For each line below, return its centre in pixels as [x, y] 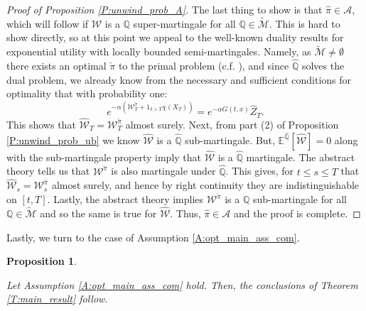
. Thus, [185, 213]
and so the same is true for [98, 213]
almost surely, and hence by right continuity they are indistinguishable [205, 185]
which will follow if [48, 23]
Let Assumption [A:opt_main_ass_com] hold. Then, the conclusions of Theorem [182, 284]
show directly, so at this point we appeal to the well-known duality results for [175, 37]
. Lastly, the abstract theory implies [125, 199]
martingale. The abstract [301, 157]
